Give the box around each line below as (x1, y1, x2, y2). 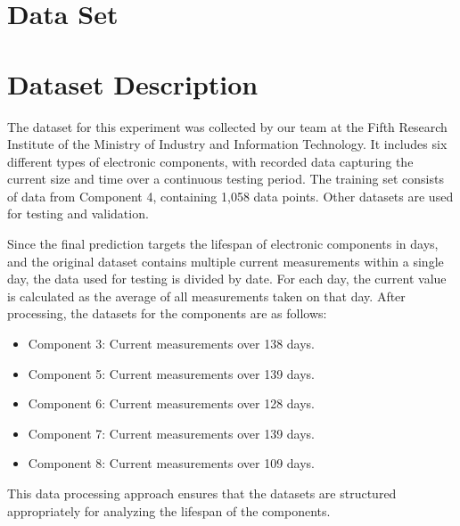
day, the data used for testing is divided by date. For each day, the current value (7, 269, 447, 288)
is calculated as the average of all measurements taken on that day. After (7, 286, 406, 305)
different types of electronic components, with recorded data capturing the (7, 152, 414, 170)
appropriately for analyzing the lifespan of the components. (7, 501, 331, 520)
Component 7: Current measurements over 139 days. (28, 423, 315, 442)
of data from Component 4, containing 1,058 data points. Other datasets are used (7, 186, 454, 205)
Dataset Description (7, 65, 259, 102)
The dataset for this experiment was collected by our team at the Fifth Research (7, 117, 448, 136)
